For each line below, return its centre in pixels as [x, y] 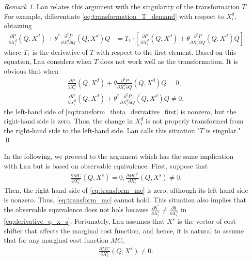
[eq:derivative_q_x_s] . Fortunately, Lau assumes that [84, 221]
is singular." [223, 130]
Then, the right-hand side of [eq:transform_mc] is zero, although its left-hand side [126, 190]
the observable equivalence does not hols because [76, 209]
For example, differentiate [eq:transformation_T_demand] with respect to [114, 16]
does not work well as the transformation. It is [169, 61]
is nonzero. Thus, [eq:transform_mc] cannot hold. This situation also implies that [125, 199]
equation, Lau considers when [48, 61]
